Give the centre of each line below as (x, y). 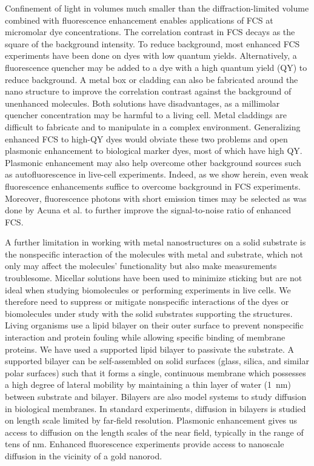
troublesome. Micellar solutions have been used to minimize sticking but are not (154, 278)
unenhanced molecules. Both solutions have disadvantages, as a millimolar (142, 103)
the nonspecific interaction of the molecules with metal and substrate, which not (154, 254)
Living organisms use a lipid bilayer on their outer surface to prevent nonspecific (154, 325)
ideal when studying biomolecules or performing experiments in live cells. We (148, 289)
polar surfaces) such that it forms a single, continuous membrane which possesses (155, 372)
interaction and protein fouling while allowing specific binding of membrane (145, 337)
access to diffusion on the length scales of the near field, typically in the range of (154, 432)
